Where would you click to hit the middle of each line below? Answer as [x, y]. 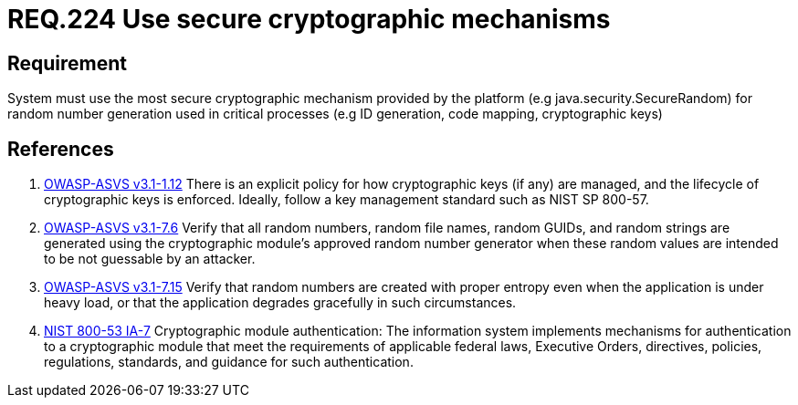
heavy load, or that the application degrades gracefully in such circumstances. [280, 303]
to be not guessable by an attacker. [150, 259]
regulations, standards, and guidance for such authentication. [229, 362]
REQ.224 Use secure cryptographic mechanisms [309, 19]
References [61, 149]
